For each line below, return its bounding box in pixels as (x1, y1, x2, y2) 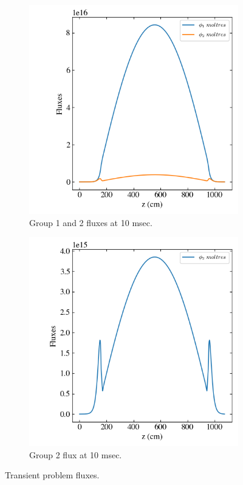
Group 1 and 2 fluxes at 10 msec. (29, 216, 152, 229)
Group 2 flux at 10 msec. (29, 448, 122, 461)
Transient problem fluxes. (5, 469, 100, 481)
